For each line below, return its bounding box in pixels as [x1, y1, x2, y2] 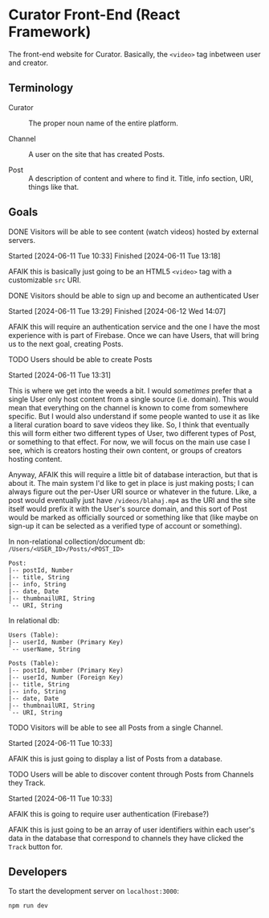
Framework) [8, 23, 92, 41]
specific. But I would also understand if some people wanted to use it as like [8, 411, 260, 421]
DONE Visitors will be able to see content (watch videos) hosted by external [8, 227, 259, 237]
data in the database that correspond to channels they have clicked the [8, 833, 244, 842]
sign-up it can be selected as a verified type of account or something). [8, 521, 243, 530]
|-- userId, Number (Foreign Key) [8, 673, 124, 681]
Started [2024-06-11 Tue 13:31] [8, 370, 111, 380]
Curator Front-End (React [8, 6, 181, 24]
